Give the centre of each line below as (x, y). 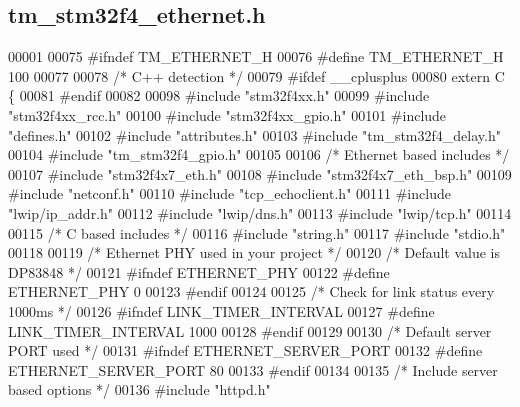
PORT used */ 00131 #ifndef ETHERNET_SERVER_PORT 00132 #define (245, 350)
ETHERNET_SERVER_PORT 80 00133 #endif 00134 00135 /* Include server (253, 369)
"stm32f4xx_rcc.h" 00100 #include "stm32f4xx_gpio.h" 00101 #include (227, 114)
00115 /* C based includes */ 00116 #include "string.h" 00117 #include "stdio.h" (257, 232)
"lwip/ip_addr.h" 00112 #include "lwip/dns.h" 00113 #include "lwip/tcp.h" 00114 (260, 212)
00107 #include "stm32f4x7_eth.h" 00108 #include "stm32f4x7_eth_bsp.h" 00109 (260, 173)
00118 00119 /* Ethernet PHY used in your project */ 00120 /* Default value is (254, 252)
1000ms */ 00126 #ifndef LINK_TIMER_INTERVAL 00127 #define (221, 310)
